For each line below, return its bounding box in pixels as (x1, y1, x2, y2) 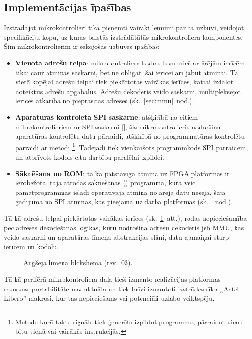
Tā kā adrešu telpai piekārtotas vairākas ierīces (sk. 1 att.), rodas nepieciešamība (4, 212, 247, 223)
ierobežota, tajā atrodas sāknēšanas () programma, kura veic (15, 178, 196, 188)
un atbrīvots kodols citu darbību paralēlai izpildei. (15, 151, 164, 161)
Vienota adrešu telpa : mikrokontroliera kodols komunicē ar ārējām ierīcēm (15, 57, 245, 67)
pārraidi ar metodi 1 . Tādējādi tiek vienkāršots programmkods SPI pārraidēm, (15, 141, 248, 152)
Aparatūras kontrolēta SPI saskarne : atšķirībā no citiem (15, 112, 198, 122)
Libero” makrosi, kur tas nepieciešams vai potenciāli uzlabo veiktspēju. (4, 293, 215, 303)
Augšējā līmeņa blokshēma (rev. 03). (23, 258, 133, 268)
